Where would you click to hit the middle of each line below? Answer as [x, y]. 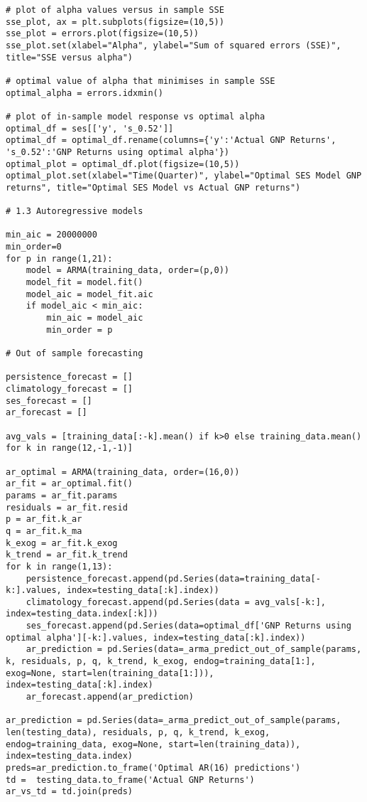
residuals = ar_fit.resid [67, 507]
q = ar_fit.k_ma [44, 531]
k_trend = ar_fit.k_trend [67, 555]
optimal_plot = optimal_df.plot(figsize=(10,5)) [123, 164]
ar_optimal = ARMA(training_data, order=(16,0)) [123, 472]
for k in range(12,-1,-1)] [69, 448]
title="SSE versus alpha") [69, 57]
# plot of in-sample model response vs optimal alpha [136, 116]
